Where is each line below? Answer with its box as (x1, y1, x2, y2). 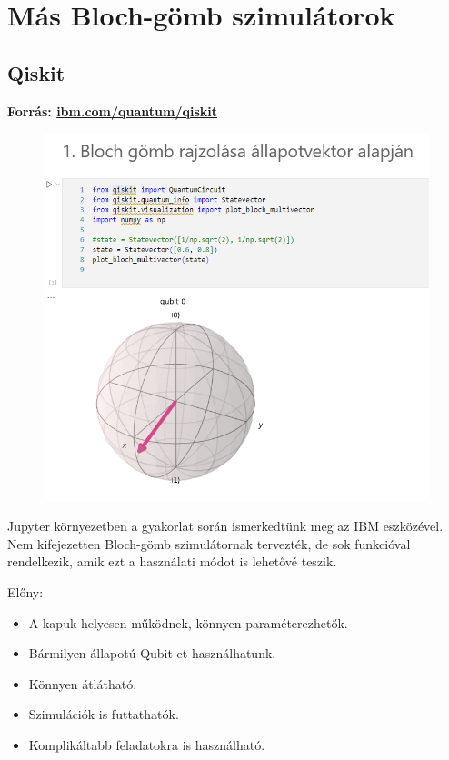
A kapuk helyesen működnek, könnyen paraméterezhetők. (28, 613, 348, 632)
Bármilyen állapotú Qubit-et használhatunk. (28, 644, 276, 663)
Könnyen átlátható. (28, 674, 137, 693)
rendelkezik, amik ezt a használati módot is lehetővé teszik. (7, 552, 337, 571)
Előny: (7, 582, 44, 601)
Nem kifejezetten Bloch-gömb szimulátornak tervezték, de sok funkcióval (7, 534, 411, 553)
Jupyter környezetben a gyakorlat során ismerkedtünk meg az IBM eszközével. (7, 516, 444, 535)
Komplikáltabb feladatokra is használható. (28, 735, 265, 754)
